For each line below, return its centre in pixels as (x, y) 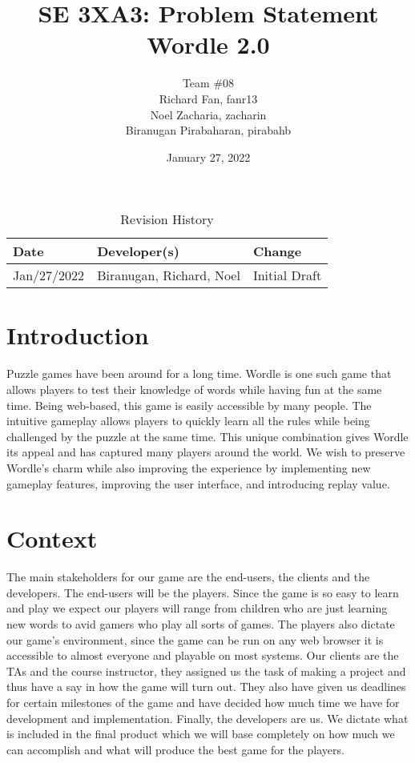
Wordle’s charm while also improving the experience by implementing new (189, 467)
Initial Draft (287, 275)
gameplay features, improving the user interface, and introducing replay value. (198, 483)
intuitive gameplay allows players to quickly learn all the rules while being (188, 421)
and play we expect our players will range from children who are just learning (197, 608)
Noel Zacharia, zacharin (208, 114)
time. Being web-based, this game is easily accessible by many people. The (189, 405)
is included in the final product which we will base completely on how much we (201, 734)
